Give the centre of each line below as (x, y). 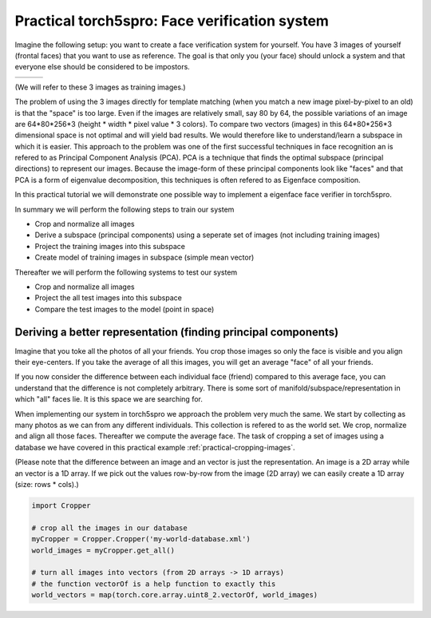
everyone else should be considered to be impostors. (103, 67)
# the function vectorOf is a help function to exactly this (154, 584)
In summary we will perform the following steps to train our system (125, 209)
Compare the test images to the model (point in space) (125, 309)
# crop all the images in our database (109, 528)
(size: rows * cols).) (47, 484)
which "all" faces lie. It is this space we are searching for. (109, 399)
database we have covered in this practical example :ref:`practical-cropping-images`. (155, 447)
